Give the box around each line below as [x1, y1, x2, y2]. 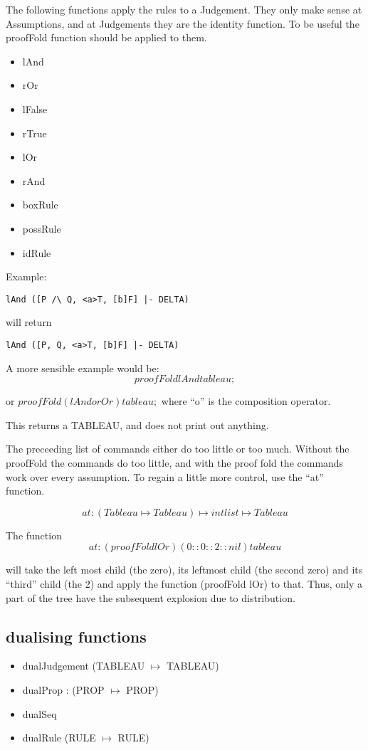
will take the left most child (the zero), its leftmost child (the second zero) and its [6, 562, 363, 577]
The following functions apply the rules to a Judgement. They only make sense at [6, 2, 362, 16]
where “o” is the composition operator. [161, 394, 331, 408]
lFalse [22, 101, 48, 116]
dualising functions [6, 625, 147, 647]
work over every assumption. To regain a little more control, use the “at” [6, 469, 324, 484]
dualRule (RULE [22, 730, 96, 745]
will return [6, 315, 52, 329]
